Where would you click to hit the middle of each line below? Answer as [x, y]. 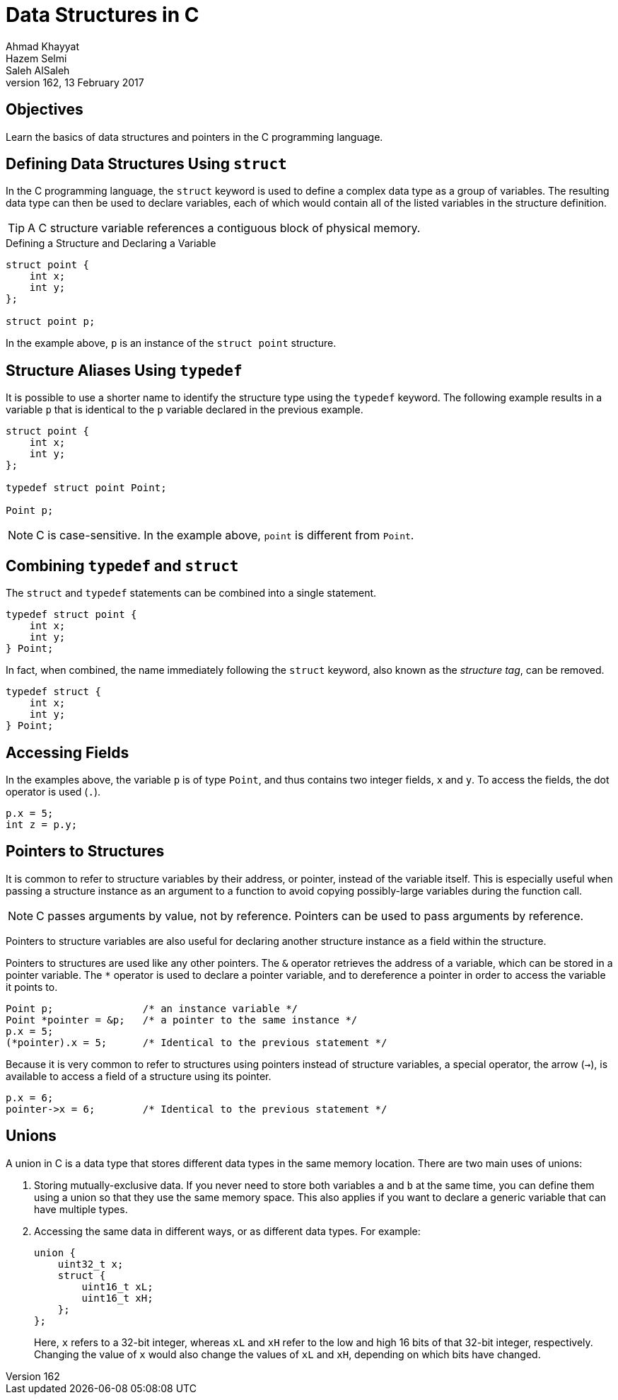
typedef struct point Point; [86, 488]
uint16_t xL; [117, 1286]
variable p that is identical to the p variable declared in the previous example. [185, 410]
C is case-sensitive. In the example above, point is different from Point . [225, 535]
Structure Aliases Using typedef [124, 370]
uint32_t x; [91, 1264]
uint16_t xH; [117, 1298]
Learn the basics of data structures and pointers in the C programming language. [194, 137]
